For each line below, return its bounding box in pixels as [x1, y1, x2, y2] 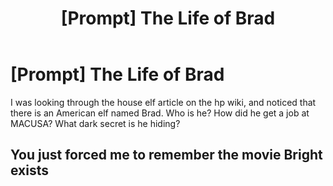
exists [10, 162, 50, 179]
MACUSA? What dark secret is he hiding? [10, 117, 181, 129]
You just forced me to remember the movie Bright [10, 147, 323, 164]
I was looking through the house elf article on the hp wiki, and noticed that [10, 96, 317, 108]
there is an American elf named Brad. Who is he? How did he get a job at [10, 107, 310, 119]
